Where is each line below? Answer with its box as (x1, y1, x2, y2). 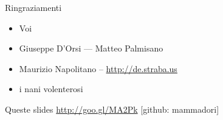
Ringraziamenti (5, 1, 62, 13)
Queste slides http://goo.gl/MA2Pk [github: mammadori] (5, 102, 219, 115)
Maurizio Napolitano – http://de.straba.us (19, 62, 177, 75)
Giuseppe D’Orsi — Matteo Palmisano (19, 42, 163, 55)
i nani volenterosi (19, 82, 83, 95)
